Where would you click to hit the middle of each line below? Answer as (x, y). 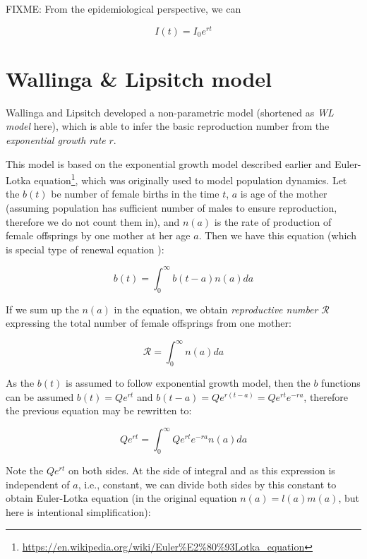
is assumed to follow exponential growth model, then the (188, 383)
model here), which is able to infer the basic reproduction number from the (168, 126)
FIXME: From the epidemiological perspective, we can (124, 8)
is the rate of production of (273, 221)
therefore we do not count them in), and (93, 221)
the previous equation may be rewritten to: (99, 410)
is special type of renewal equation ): (85, 249)
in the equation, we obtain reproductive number (216, 309)
